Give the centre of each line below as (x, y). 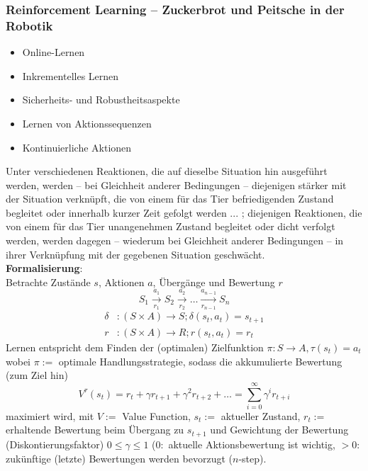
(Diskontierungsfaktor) (55, 444)
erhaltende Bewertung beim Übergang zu (95, 430)
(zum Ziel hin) (37, 375)
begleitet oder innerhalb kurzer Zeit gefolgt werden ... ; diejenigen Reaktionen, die (184, 212)
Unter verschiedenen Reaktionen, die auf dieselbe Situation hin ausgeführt (167, 171)
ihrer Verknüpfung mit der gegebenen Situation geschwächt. (135, 254)
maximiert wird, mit (50, 415)
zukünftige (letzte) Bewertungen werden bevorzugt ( (119, 458)
